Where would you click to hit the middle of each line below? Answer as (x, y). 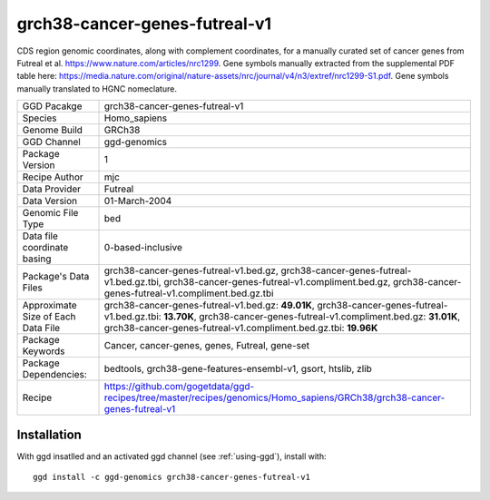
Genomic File (50, 213)
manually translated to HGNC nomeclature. (97, 88)
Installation (49, 434)
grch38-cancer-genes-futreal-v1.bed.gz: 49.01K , (209, 306)
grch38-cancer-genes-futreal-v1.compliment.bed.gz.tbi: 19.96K (241, 328)
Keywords (44, 351)
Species (39, 118)
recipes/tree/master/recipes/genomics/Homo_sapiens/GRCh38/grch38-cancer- (274, 397)
